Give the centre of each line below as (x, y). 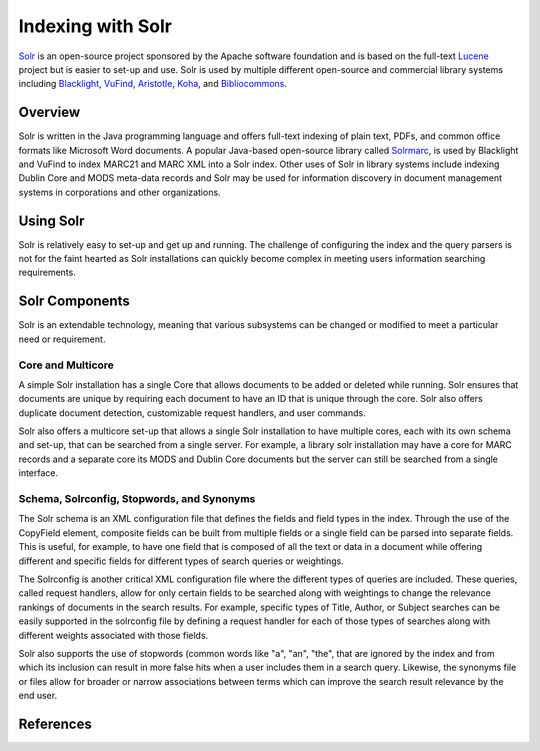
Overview (49, 112)
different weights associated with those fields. (113, 635)
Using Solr (51, 220)
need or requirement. (62, 339)
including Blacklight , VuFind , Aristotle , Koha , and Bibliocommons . (152, 84)
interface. (38, 473)
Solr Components (74, 301)
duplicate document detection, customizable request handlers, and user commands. (192, 412)
